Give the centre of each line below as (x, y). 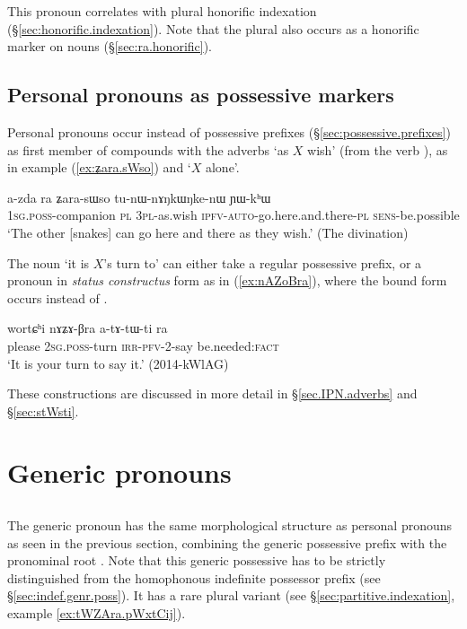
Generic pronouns (119, 472)
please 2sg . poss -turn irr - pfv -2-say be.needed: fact (143, 345)
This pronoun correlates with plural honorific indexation (162, 11)
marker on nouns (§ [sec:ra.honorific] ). (110, 46)
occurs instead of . (57, 297)
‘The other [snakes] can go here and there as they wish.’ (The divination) (208, 232)
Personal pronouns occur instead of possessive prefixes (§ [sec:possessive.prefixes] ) (229, 131)
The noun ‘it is (48, 262)
